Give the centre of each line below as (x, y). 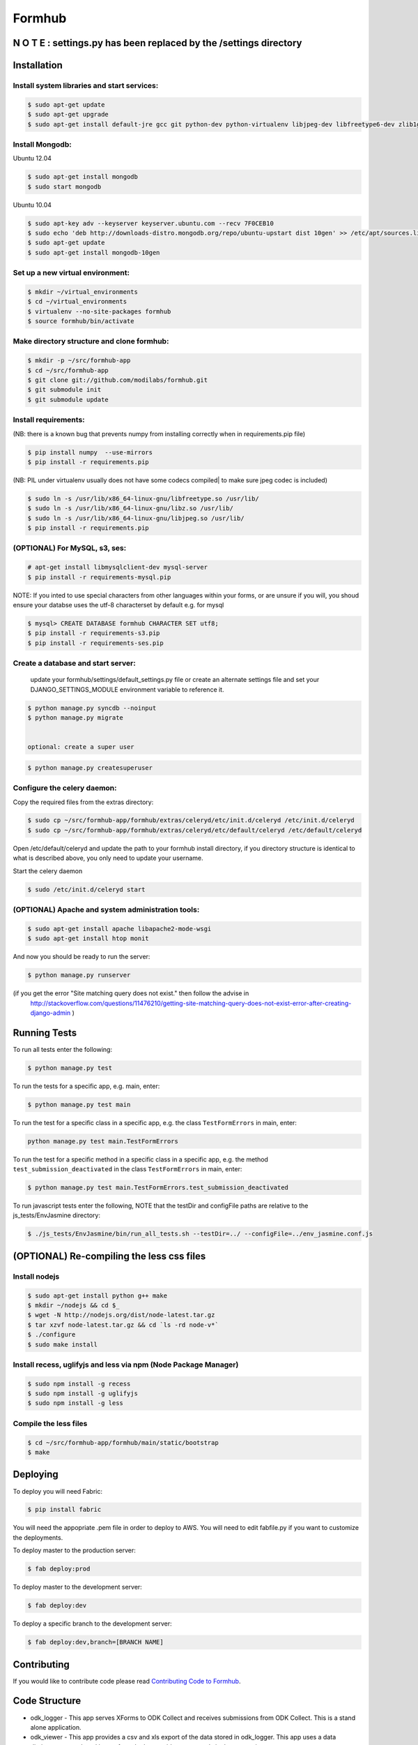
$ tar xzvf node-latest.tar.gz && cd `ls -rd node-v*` (123, 1325)
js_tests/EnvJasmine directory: (57, 1215)
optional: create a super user (81, 747)
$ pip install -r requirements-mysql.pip (99, 577)
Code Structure (47, 1701)
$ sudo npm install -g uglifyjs (83, 1394)
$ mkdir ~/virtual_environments (83, 292)
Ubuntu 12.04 (32, 158)
